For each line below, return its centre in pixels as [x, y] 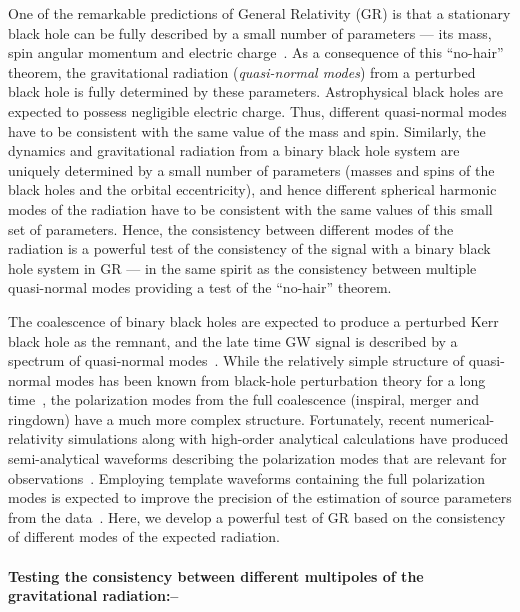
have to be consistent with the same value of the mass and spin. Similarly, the [247, 130]
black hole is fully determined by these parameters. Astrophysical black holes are [255, 91]
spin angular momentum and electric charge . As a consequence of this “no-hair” [256, 52]
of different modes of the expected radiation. [144, 536]
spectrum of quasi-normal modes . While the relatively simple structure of [236, 360]
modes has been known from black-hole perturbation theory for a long [270, 379]
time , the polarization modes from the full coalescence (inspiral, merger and [243, 399]
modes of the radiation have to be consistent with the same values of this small [250, 208]
